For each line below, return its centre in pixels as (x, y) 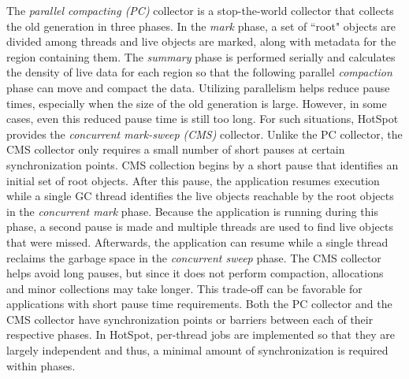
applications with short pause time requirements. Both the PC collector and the (199, 304)
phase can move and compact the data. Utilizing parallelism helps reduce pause (198, 87)
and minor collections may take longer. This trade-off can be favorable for (184, 288)
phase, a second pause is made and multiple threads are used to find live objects (200, 227)
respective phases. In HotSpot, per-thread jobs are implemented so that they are (201, 334)
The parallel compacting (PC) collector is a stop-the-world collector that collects (200, 10)
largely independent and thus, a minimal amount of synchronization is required (197, 350)
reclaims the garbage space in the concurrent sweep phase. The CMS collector (194, 257)
